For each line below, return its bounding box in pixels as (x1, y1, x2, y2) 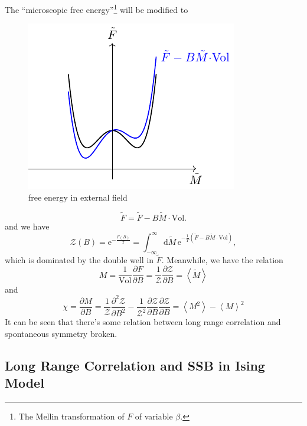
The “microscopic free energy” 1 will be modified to (5, 2, 188, 15)
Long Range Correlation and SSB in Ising (5, 356, 265, 374)
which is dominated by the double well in (5, 253, 154, 266)
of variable (135, 410, 173, 422)
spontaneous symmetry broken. (5, 327, 117, 339)
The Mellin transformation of (18, 410, 125, 422)
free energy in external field (28, 191, 128, 203)
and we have (5, 219, 50, 232)
